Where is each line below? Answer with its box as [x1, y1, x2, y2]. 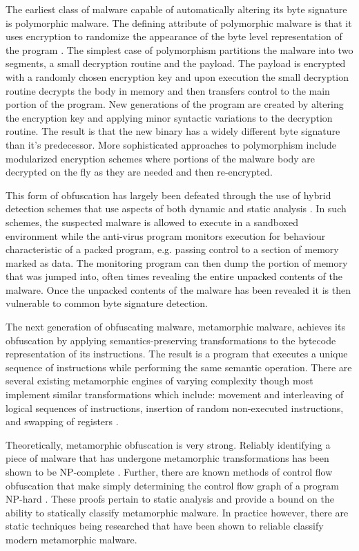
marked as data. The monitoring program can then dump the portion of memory [6, 255, 348, 270]
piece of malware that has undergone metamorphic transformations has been [6, 451, 329, 465]
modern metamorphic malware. [6, 532, 137, 546]
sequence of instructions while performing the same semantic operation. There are [6, 359, 352, 374]
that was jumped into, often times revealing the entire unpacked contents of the [6, 269, 342, 283]
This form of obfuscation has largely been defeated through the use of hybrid [6, 187, 331, 202]
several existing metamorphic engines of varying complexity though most [6, 373, 313, 388]
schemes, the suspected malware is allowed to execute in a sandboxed [6, 214, 298, 229]
